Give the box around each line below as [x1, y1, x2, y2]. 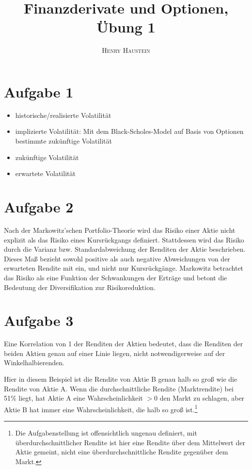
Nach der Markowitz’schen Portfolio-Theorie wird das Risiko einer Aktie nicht [4, 225, 236, 235]
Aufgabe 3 [4, 310, 74, 330]
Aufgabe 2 [4, 197, 74, 216]
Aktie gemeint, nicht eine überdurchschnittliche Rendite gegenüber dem [15, 447, 228, 457]
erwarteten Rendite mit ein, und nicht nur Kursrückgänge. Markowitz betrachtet [4, 263, 244, 273]
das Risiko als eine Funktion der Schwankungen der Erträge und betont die [4, 272, 227, 282]
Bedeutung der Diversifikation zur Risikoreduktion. [4, 282, 156, 292]
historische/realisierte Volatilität [15, 110, 111, 120]
